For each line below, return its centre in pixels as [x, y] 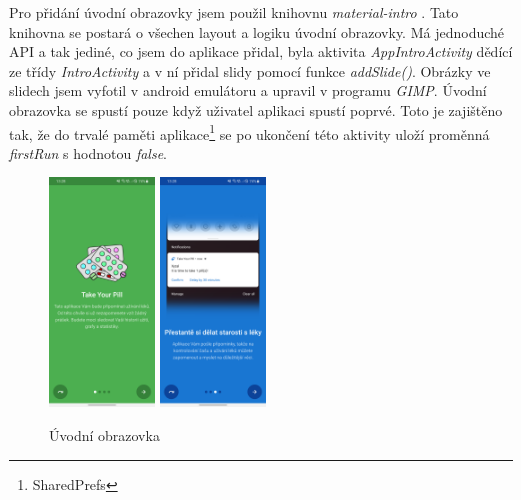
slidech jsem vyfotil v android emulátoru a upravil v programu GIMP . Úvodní [248, 90]
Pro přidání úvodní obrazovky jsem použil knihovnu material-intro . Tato [234, 12]
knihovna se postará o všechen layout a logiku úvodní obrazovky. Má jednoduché [257, 31]
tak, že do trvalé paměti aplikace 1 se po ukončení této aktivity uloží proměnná [249, 132]
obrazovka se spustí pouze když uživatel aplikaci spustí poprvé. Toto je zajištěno [256, 109]
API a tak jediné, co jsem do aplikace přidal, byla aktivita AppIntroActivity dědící [261, 51]
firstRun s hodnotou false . [88, 152]
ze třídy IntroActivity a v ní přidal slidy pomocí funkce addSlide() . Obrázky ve [250, 70]
